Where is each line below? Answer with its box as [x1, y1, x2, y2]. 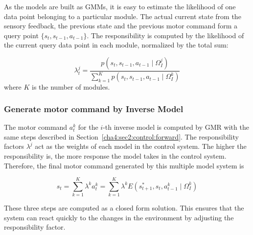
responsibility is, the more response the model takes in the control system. [4, 150, 227, 161]
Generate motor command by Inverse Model [4, 102, 184, 115]
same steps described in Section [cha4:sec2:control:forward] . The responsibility [4, 131, 239, 141]
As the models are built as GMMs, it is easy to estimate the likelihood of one [4, 1, 236, 11]
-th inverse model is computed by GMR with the [103, 122, 249, 132]
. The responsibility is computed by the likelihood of [87, 30, 244, 40]
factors [4, 141, 24, 151]
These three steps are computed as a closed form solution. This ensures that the [4, 203, 244, 213]
